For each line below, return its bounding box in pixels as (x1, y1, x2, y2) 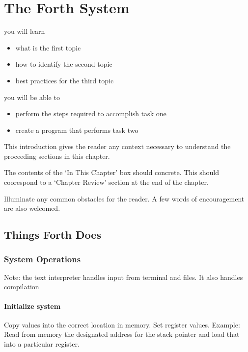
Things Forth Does (4, 227, 101, 242)
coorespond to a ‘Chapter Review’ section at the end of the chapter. (4, 177, 209, 187)
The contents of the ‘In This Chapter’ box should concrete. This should (4, 167, 219, 177)
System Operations (4, 252, 81, 265)
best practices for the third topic (15, 75, 114, 85)
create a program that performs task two (15, 125, 138, 135)
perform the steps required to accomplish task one (15, 108, 166, 119)
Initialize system (4, 301, 61, 311)
